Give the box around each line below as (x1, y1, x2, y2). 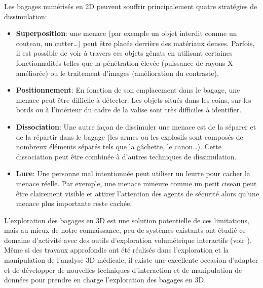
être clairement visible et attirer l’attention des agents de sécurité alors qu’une (16, 188, 259, 198)
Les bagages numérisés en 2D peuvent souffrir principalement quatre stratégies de (4, 1, 257, 11)
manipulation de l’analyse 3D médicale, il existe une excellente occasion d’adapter (4, 255, 258, 265)
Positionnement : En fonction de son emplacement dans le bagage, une (16, 85, 240, 95)
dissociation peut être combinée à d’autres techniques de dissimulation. (16, 151, 237, 161)
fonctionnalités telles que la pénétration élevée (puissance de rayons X (16, 57, 233, 68)
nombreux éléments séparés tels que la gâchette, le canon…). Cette (16, 141, 221, 152)
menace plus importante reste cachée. (16, 198, 132, 209)
